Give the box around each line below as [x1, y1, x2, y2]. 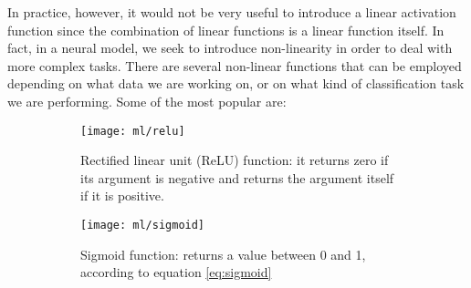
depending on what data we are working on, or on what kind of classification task [7, 74, 465, 93]
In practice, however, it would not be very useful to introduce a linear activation [7, 3, 456, 21]
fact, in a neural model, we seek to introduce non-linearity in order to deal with [7, 38, 453, 57]
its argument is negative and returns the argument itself [80, 168, 394, 187]
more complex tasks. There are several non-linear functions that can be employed [7, 56, 462, 75]
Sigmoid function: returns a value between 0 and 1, [80, 244, 366, 263]
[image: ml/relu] [80, 124, 185, 138]
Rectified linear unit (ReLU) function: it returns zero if [80, 150, 389, 170]
